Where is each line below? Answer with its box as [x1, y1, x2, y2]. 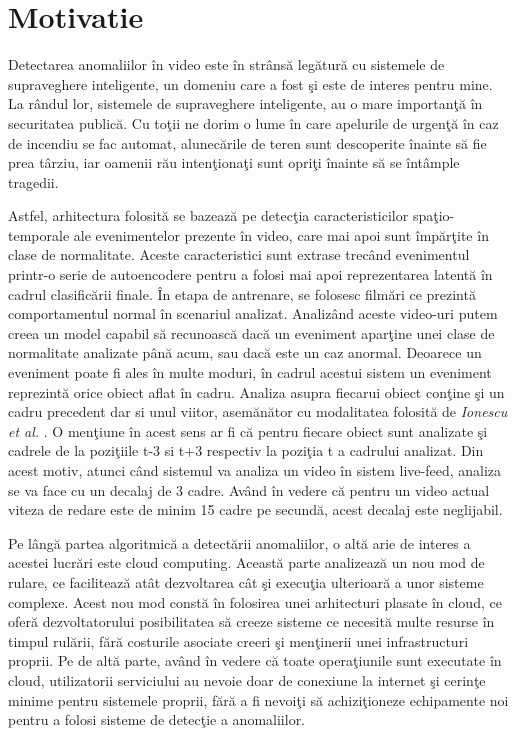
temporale [8, 224, 70, 245]
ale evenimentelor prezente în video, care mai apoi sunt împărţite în [73, 224, 489, 245]
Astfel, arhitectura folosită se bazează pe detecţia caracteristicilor [8, 205, 409, 226]
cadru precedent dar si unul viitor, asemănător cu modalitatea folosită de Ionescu [8, 401, 508, 422]
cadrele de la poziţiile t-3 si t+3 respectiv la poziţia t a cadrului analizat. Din [8, 440, 484, 461]
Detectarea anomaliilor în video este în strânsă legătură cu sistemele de [8, 54, 445, 75]
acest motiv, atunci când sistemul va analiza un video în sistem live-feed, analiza [8, 460, 502, 480]
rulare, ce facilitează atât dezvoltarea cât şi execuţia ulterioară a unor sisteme [8, 571, 484, 592]
